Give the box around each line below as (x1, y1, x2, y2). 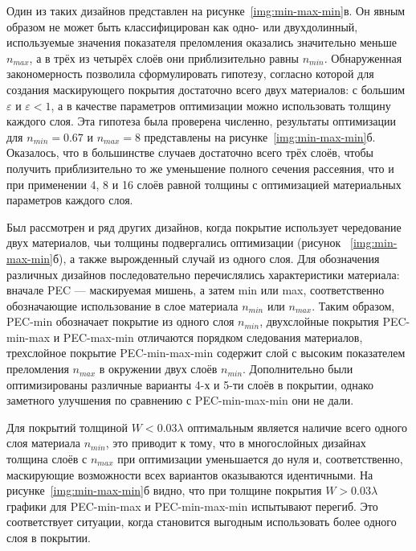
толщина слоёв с (6, 450, 88, 467)
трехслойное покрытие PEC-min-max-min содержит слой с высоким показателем (6, 344, 406, 361)
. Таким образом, (312, 297, 395, 314)
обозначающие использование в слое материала (6, 297, 239, 314)
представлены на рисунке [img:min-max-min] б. (144, 128, 376, 145)
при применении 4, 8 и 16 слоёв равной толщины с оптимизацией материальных (6, 175, 402, 192)
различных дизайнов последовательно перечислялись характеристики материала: (6, 265, 400, 282)
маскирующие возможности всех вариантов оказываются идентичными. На (6, 466, 373, 483)
